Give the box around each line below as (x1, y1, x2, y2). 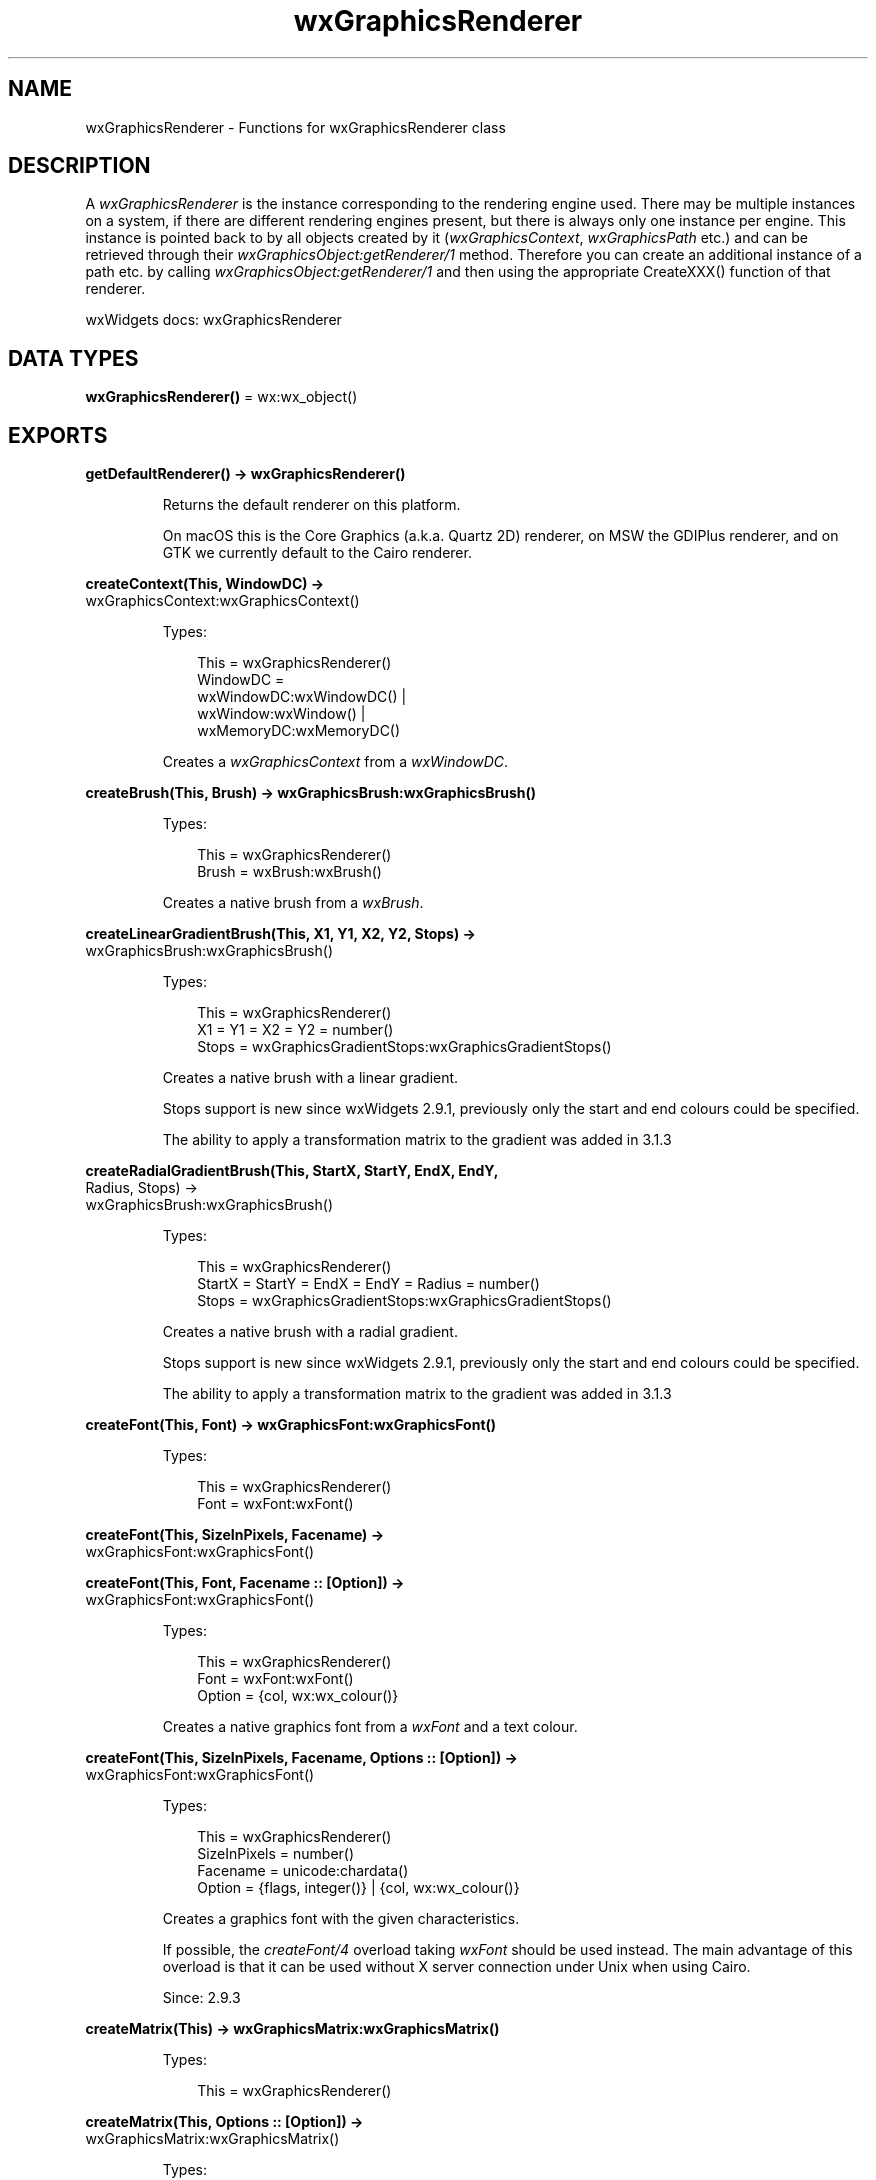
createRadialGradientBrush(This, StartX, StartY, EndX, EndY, (85, 1162, 499, 1180)
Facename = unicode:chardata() (197, 1862, 409, 1880)
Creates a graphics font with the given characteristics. (162, 1910, 520, 1928)
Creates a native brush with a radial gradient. (162, 1323, 458, 1341)
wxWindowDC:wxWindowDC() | (197, 688, 407, 706)
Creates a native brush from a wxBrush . (162, 894, 424, 912)
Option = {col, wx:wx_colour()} (197, 1687, 399, 1705)
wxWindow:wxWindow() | (197, 705, 366, 723)
